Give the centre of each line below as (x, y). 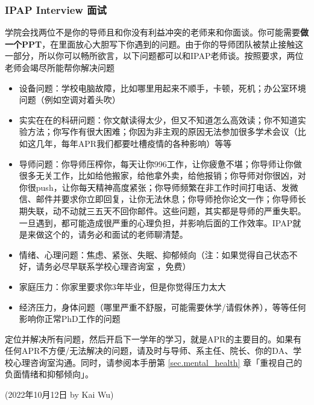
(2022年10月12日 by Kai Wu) (59, 394)
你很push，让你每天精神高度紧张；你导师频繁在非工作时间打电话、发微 (159, 187)
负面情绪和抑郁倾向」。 (49, 374)
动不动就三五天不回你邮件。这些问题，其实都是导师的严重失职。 (179, 210)
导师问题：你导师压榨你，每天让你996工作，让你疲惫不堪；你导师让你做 (160, 163)
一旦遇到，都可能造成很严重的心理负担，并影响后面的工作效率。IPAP (156, 222)
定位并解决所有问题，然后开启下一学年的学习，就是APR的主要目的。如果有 (153, 339)
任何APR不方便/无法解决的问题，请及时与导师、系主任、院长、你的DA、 (149, 351)
